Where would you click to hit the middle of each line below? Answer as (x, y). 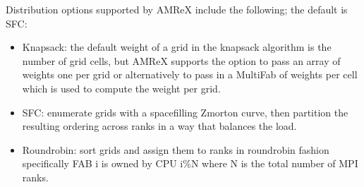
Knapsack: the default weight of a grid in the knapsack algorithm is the (177, 47)
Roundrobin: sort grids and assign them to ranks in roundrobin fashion (176, 149)
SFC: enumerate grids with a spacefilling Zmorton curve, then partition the (185, 112)
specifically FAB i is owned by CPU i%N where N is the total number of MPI (190, 163)
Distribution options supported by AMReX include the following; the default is (177, 9)
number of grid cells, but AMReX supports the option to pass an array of (181, 60)
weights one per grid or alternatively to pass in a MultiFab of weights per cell (190, 74)
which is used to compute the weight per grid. (121, 88)
